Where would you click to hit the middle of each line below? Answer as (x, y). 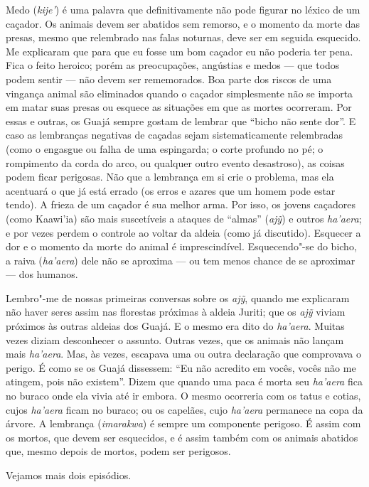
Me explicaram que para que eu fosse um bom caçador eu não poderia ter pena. (180, 51)
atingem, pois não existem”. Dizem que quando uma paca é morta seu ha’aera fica (184, 381)
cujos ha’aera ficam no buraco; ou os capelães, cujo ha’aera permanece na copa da (184, 409)
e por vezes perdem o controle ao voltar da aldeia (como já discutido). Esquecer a (183, 232)
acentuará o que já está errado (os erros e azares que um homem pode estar (171, 190)
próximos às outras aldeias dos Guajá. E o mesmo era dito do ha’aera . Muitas (175, 326)
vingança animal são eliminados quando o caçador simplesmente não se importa (180, 93)
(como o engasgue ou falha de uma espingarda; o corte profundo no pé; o (165, 148)
